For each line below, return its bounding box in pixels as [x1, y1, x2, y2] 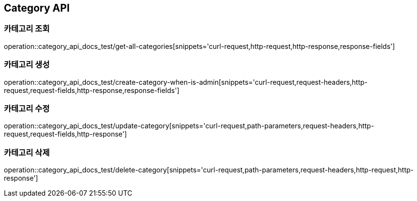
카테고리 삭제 [4, 147, 50, 157]
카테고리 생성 [4, 60, 50, 70]
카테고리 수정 [4, 103, 50, 113]
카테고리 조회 [4, 24, 50, 34]
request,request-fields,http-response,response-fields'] [4, 86, 179, 94]
